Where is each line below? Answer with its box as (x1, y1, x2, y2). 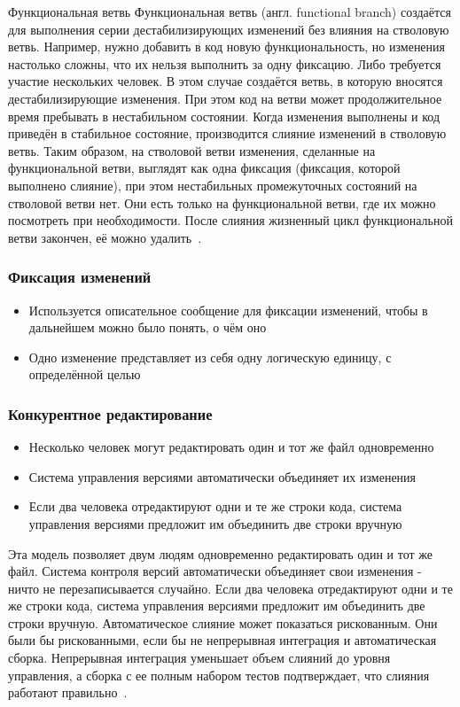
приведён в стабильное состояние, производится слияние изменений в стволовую (8, 124, 447, 143)
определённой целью (28, 365, 141, 384)
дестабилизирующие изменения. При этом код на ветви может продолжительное (8, 89, 442, 107)
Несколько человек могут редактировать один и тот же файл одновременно (28, 438, 434, 456)
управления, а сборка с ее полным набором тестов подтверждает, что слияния (8, 665, 430, 684)
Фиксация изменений (8, 266, 152, 288)
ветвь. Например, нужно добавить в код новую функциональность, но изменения (8, 37, 446, 56)
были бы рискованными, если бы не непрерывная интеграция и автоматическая (8, 631, 437, 649)
